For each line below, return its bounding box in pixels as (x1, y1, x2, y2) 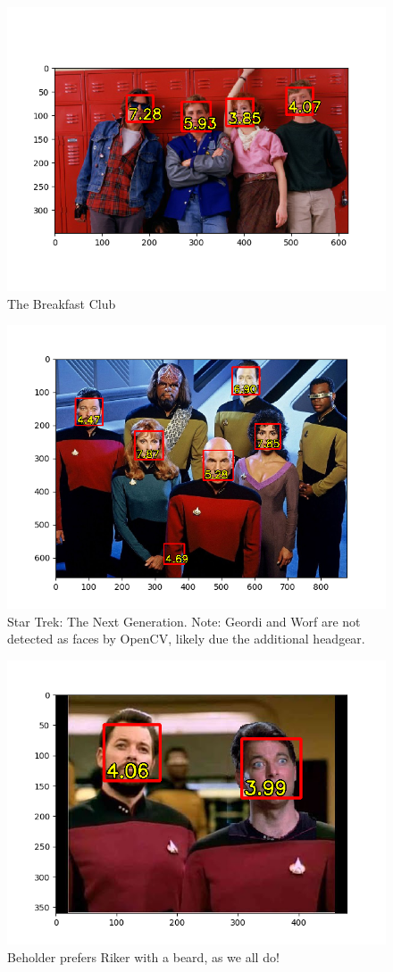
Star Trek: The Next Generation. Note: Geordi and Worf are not (7, 611, 361, 630)
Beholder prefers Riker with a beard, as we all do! (7, 947, 280, 966)
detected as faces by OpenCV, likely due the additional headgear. (7, 629, 365, 648)
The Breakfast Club (7, 294, 116, 312)
